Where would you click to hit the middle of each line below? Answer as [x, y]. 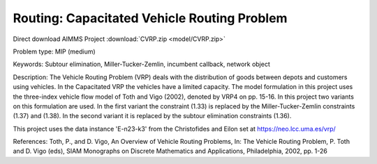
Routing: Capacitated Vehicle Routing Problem [150, 18]
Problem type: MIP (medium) [54, 51]
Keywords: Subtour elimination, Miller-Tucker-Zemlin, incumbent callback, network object [141, 64]
